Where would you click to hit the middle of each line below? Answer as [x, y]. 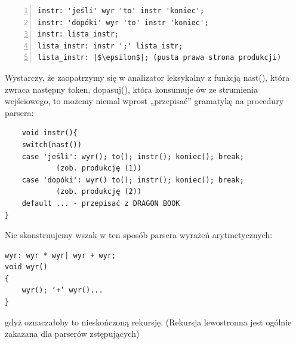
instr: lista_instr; [78, 34]
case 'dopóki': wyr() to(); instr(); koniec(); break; [133, 180]
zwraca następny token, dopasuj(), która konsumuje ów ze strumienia [131, 89]
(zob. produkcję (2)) [99, 192]
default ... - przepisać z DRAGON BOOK [101, 203]
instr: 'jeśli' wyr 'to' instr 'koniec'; [121, 11]
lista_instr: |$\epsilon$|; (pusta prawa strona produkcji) [160, 58]
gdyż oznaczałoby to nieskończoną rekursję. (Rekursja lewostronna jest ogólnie [148, 322]
